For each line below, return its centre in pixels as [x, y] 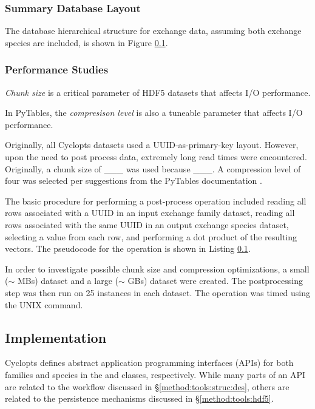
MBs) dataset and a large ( [68, 281]
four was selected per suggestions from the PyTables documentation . [134, 181]
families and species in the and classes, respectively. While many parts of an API [155, 374]
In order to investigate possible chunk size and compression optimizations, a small [157, 269]
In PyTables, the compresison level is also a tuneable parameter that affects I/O [154, 113]
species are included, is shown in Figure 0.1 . [86, 42]
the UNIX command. [44, 304]
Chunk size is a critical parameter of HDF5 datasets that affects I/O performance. [158, 92]
